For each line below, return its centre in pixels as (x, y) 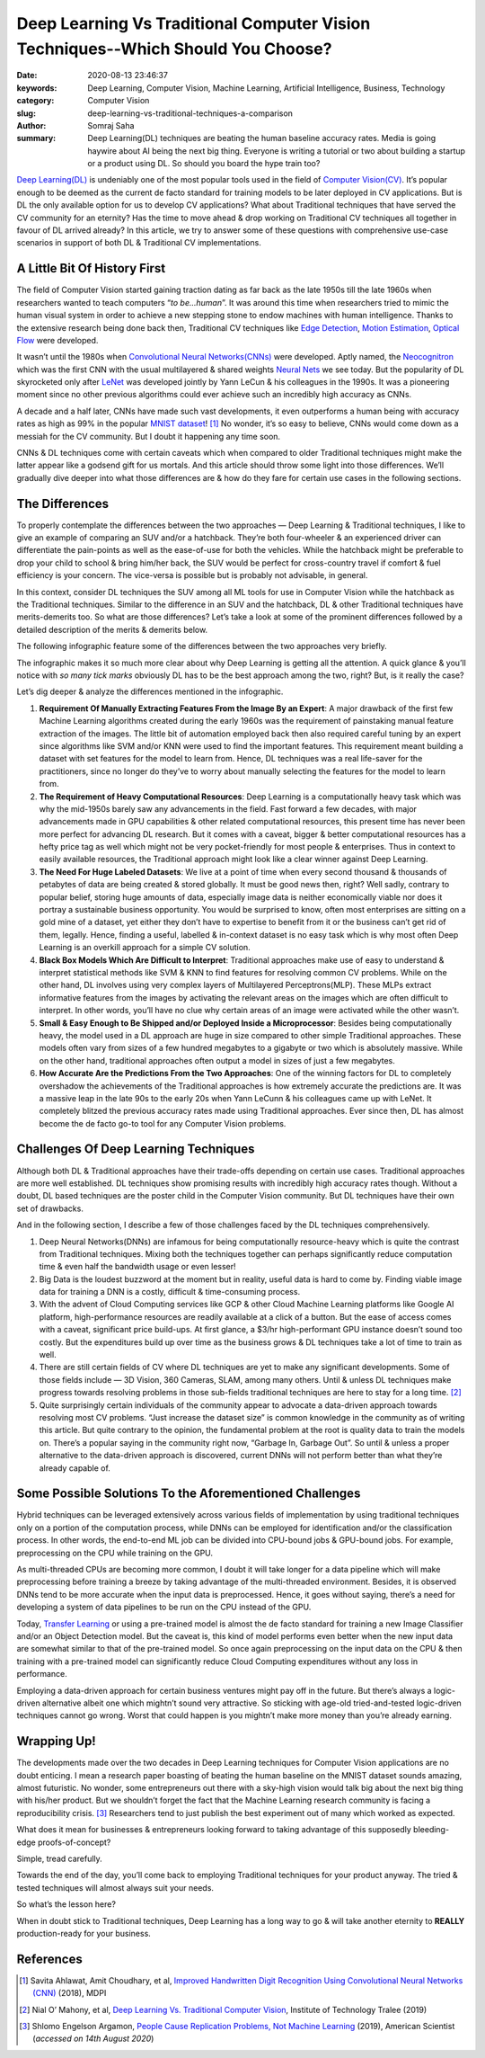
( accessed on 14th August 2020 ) (93, 2039)
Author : (31, 125)
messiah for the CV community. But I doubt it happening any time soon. (149, 436)
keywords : (37, 88)
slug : (26, 113)
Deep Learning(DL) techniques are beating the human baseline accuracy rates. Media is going (262, 138)
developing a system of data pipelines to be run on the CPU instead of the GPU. (164, 1607)
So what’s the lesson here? (66, 1904)
